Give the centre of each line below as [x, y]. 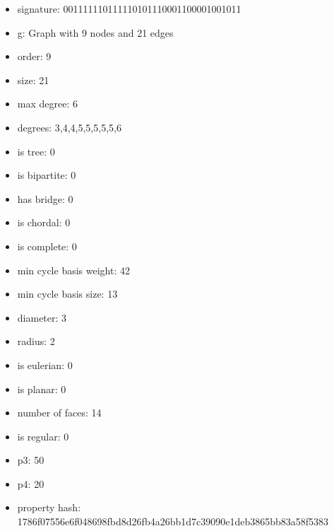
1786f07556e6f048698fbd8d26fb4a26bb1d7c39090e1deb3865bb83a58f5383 [173, 521]
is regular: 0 [43, 436]
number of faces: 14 [59, 413]
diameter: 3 [42, 317]
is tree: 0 [36, 151]
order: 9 [34, 56]
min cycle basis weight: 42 [73, 270]
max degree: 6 [47, 104]
